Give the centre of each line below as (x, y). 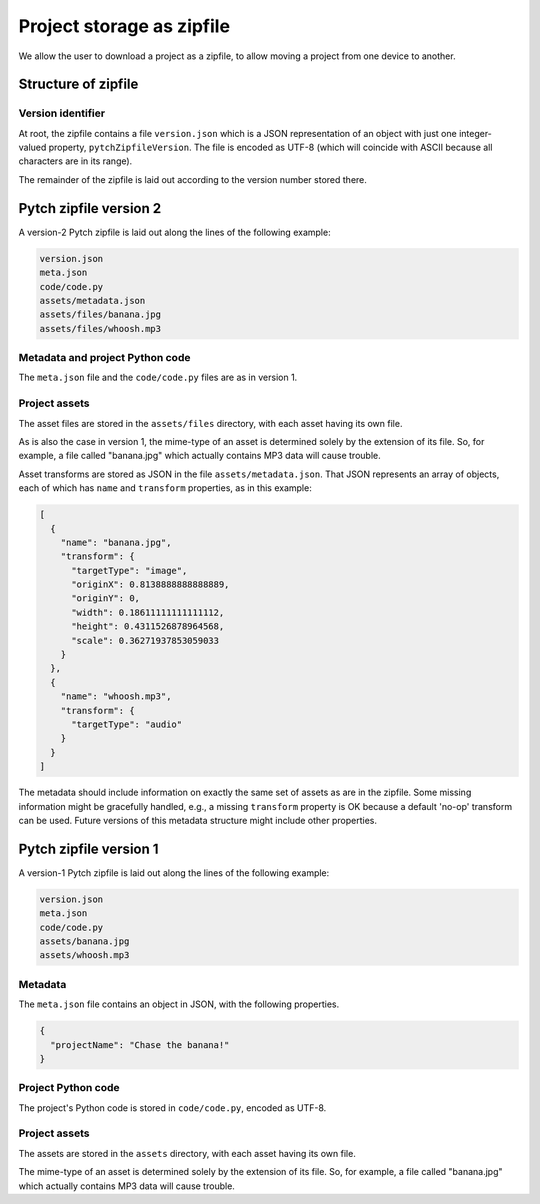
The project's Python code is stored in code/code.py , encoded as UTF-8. (172, 1107)
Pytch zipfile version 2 (90, 208)
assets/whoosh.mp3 (84, 955)
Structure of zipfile (78, 84)
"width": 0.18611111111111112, (148, 612)
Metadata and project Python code (104, 358)
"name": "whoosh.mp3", (116, 696)
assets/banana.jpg (84, 941)
